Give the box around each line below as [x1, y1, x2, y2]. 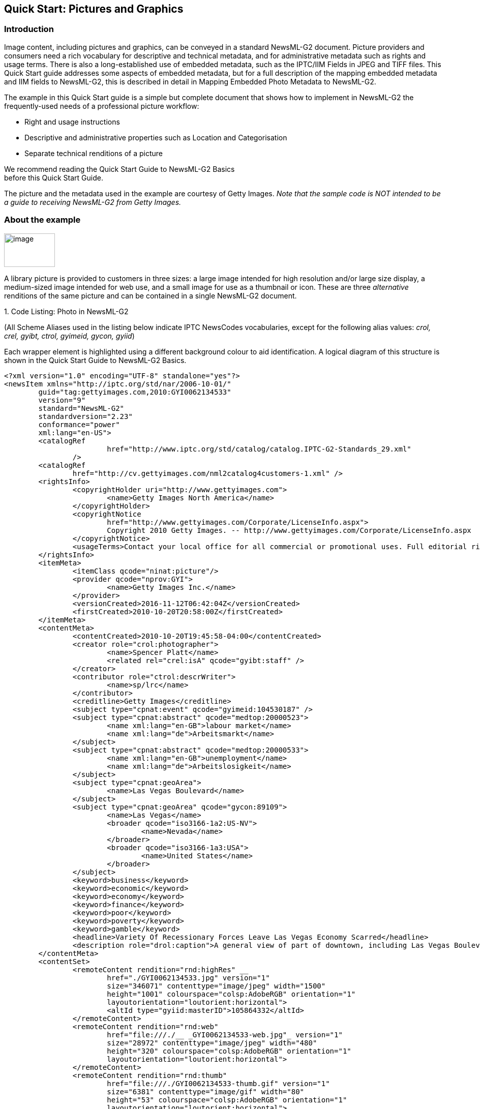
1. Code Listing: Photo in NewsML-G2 [4, 307, 129, 316]
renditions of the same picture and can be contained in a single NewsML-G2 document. [4, 291, 297, 300]
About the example [4, 215, 81, 225]
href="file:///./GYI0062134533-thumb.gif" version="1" [107, 1079, 330, 1088]
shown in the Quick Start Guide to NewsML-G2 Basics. [4, 355, 187, 365]
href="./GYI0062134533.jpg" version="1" [107, 973, 270, 982]
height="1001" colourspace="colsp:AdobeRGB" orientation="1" [107, 990, 356, 998]
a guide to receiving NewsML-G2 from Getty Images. [4, 197, 182, 206]
